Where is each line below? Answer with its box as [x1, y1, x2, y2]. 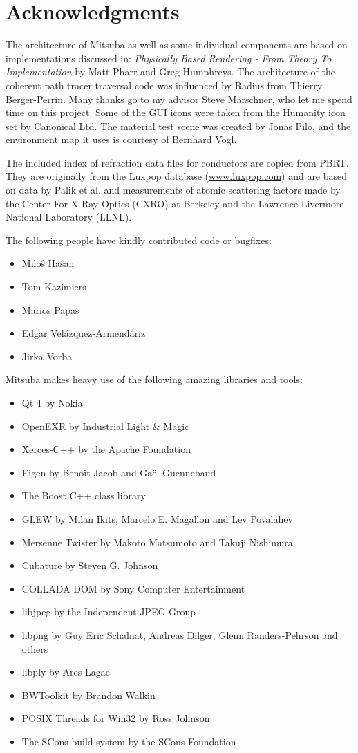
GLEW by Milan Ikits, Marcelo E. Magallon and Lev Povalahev [21, 511, 293, 526]
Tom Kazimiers [21, 279, 86, 294]
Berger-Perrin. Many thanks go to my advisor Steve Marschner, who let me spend [6, 91, 352, 106]
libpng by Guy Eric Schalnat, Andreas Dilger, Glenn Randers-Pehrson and [21, 627, 338, 642]
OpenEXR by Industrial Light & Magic [21, 418, 189, 433]
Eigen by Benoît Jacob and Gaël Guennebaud [21, 465, 216, 479]
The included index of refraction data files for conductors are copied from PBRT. [6, 155, 349, 169]
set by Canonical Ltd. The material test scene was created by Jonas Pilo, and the [6, 118, 351, 133]
